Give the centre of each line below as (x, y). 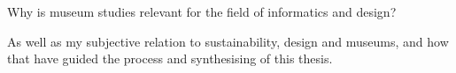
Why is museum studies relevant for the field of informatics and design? (202, 11)
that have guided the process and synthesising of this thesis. (170, 58)
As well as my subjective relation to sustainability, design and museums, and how (228, 41)
